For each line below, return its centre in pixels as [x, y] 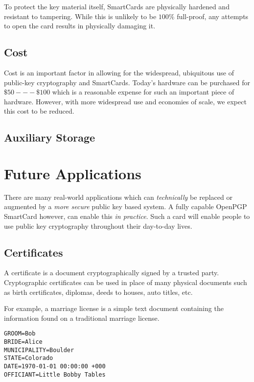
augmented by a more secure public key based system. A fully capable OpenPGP [126, 206]
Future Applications [73, 173]
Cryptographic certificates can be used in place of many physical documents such [126, 282]
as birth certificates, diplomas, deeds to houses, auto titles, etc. [98, 292]
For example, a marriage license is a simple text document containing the [114, 308]
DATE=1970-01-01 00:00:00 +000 [55, 367]
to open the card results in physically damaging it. [80, 26]
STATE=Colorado [29, 358]
